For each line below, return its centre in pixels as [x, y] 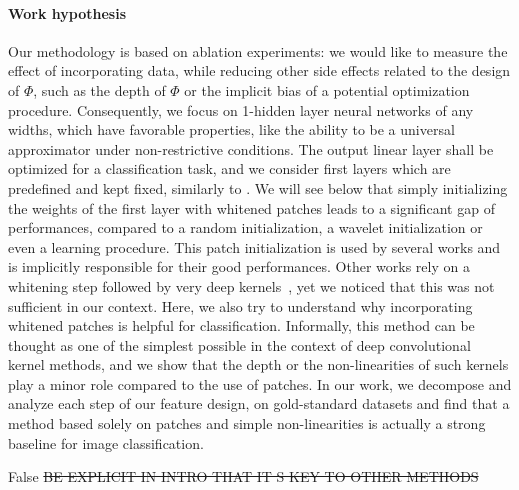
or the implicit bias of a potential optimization [327, 89]
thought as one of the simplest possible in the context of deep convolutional [239, 344]
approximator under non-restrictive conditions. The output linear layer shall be [251, 148]
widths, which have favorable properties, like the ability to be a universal [231, 129]
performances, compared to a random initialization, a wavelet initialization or [245, 227]
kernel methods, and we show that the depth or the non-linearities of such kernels [258, 364]
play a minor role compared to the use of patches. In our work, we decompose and [260, 383]
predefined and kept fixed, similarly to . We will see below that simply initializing [258, 187]
